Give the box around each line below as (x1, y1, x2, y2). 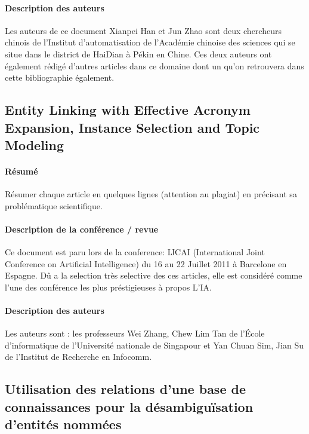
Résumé (5, 164, 38, 177)
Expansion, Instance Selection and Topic (5, 118, 260, 136)
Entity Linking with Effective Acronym (5, 100, 251, 119)
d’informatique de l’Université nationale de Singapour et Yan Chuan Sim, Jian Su (5, 338, 304, 351)
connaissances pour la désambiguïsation (5, 397, 254, 415)
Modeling (5, 135, 64, 154)
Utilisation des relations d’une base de (5, 380, 246, 398)
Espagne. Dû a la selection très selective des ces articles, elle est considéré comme (5, 269, 302, 282)
